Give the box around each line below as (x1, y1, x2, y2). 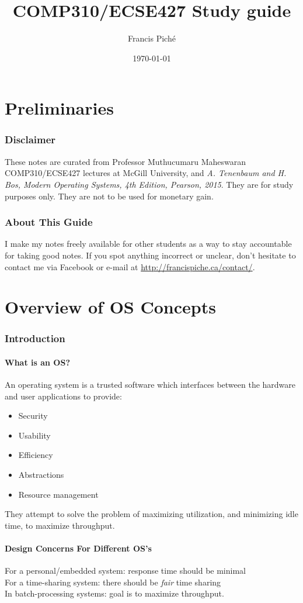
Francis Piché (128, 32, 176, 44)
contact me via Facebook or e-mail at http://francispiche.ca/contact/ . (5, 260, 255, 273)
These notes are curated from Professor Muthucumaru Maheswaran (5, 155, 246, 167)
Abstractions (18, 468, 64, 481)
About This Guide (5, 215, 93, 229)
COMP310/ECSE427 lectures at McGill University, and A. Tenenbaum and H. (5, 167, 287, 179)
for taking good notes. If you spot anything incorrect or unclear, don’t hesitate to (5, 249, 296, 261)
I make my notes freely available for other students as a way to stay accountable (5, 237, 292, 250)
